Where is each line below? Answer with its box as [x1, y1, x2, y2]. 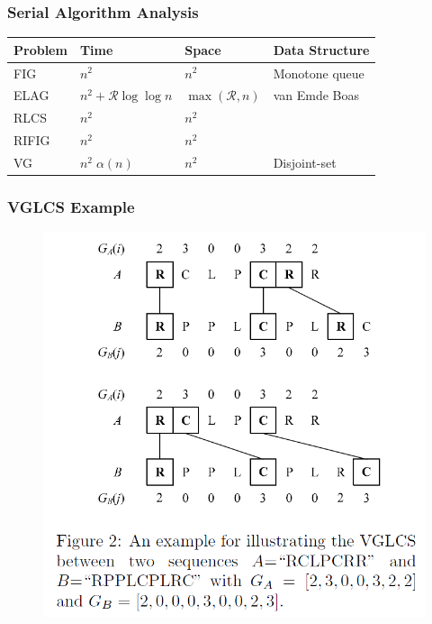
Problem [13, 40, 67, 59]
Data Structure [273, 40, 370, 59]
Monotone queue [273, 63, 364, 82]
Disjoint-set [273, 152, 337, 171]
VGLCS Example [7, 195, 135, 217]
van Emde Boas [273, 86, 360, 105]
